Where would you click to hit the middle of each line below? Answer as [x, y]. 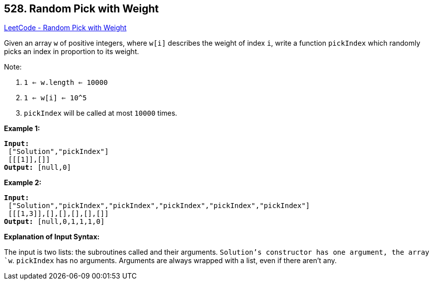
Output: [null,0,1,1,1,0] [54, 222]
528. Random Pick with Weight [82, 9]
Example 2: [23, 183]
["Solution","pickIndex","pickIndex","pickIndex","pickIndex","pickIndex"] [159, 206]
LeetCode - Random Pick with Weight [65, 28]
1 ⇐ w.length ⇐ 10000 [66, 83]
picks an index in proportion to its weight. [72, 52]
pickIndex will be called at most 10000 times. [101, 113]
